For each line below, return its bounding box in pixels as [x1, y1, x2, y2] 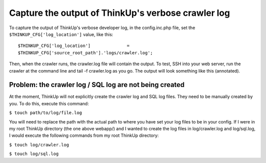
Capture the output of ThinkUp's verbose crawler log [9, 7, 230, 18]
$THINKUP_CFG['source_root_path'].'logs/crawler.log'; [18, 50, 153, 55]
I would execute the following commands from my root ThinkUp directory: [9, 132, 159, 138]
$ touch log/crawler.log [9, 142, 69, 148]
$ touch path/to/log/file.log [9, 110, 82, 116]
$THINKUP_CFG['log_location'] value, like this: [9, 31, 113, 37]
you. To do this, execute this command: [9, 100, 89, 106]
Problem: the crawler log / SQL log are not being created [9, 81, 185, 89]
